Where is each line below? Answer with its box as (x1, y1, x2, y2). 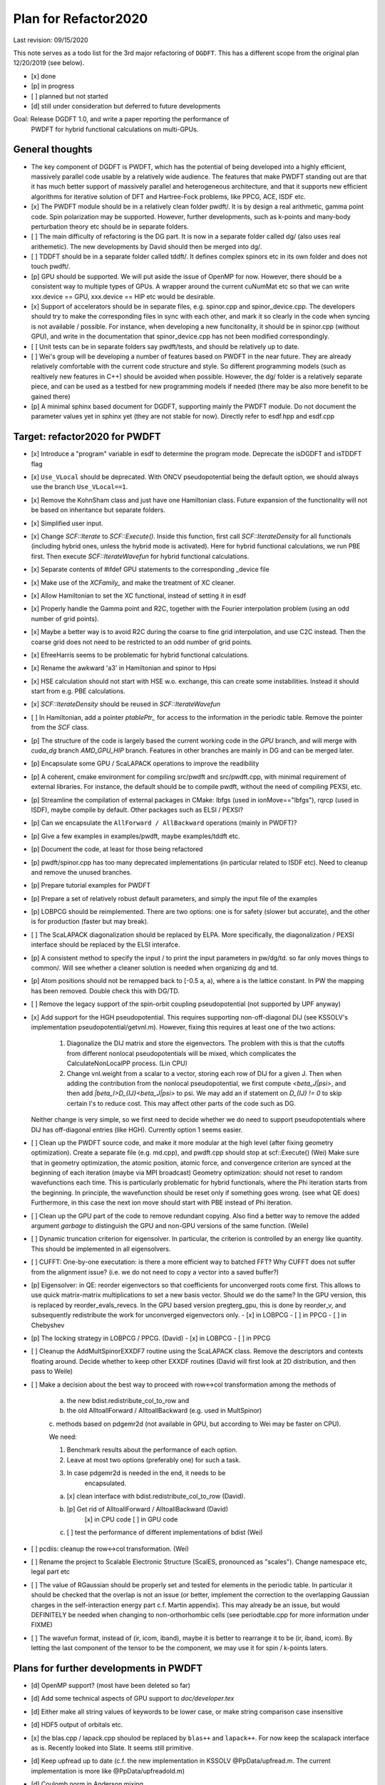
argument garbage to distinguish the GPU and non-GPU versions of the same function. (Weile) (31, 1222, 309, 1230)
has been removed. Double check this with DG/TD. (31, 986, 180, 995)
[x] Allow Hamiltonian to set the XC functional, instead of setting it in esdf (31, 591, 246, 600)
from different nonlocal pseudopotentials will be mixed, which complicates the (66, 1049, 297, 1057)
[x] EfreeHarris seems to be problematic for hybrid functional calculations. (31, 650, 250, 659)
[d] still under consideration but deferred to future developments (31, 101, 221, 110)
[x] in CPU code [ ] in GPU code (84, 1514, 178, 1524)
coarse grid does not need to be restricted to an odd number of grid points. (31, 638, 252, 646)
